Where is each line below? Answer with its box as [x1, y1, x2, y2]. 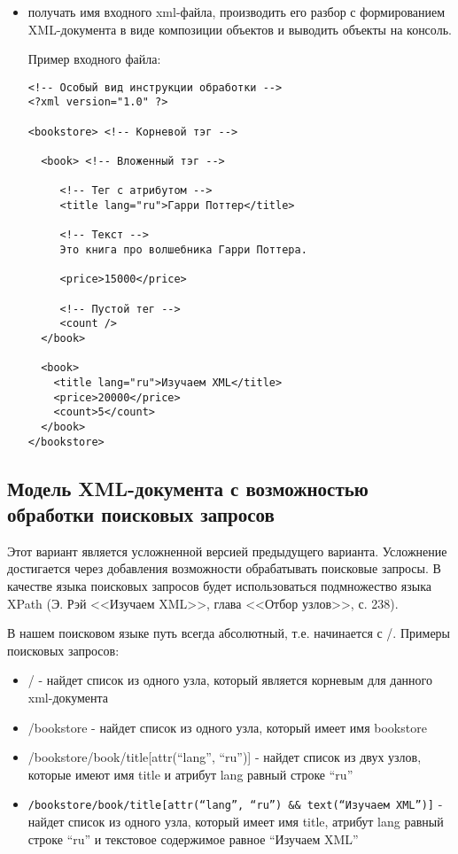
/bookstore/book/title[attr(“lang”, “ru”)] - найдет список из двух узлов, [27, 748, 422, 766]
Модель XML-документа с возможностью [7, 474, 369, 501]
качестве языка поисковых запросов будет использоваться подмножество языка [7, 576, 431, 594]
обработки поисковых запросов [7, 500, 275, 527]
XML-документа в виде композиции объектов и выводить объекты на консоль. [27, 19, 452, 38]
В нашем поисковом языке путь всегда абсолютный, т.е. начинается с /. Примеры [7, 624, 450, 642]
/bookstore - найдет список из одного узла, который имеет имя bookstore [27, 718, 427, 736]
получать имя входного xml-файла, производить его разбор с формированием [27, 3, 446, 20]
